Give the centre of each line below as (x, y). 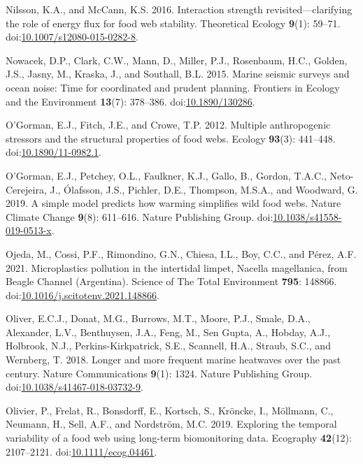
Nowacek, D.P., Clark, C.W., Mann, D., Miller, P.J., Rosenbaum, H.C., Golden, (177, 60)
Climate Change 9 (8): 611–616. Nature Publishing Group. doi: (140, 216)
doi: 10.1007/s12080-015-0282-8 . (72, 37)
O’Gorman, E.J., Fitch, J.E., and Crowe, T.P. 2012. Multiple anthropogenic (168, 125)
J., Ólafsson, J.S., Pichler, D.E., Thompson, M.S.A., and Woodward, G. (204, 189)
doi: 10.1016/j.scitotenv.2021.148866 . (83, 295)
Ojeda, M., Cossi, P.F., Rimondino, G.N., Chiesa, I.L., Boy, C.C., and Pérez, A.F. (181, 253)
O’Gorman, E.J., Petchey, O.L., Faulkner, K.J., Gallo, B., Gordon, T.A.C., (166, 175)
